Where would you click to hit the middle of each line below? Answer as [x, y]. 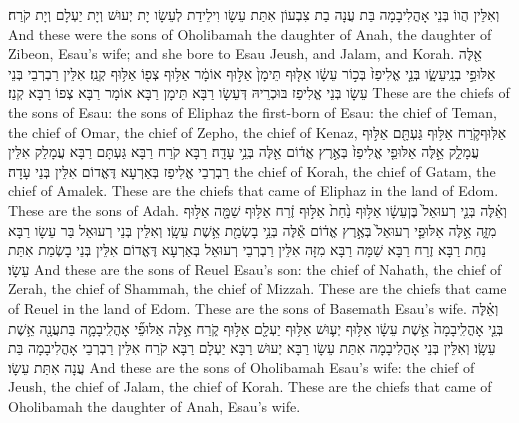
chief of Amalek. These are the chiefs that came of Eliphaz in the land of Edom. [253, 190]
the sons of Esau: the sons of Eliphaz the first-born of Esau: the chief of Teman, [252, 111]
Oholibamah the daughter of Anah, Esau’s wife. [154, 405]
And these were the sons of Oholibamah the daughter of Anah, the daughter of [250, 33]
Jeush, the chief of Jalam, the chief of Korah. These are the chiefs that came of [250, 386]
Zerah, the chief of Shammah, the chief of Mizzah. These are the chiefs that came [257, 288]
